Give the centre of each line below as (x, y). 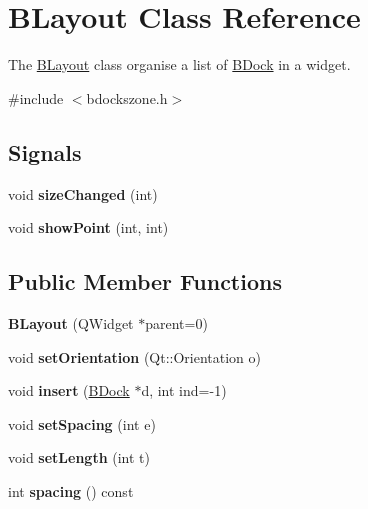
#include (36, 97)
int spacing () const (71, 490)
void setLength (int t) (79, 457)
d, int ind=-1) (184, 390)
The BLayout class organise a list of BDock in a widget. (179, 64)
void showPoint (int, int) (88, 227)
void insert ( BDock (69, 390)
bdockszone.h (127, 97)
